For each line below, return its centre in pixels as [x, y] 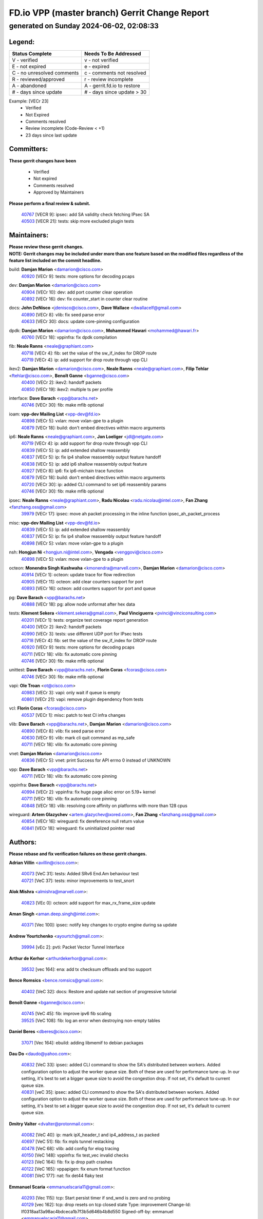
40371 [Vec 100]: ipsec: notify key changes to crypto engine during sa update [99, 925]
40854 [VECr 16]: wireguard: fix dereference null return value [83, 821]
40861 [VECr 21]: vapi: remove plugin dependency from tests [82, 699]
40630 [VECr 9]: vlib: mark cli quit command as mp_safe [78, 738]
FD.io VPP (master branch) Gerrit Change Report [109, 13]
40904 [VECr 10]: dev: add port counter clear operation [77, 292]
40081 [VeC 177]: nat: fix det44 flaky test [62, 1176]
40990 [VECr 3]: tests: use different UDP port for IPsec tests [82, 633]
